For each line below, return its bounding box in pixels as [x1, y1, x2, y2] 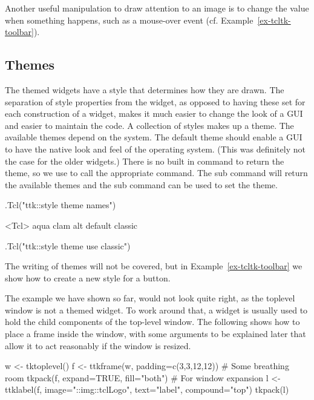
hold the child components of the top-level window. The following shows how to [5, 315, 300, 328]
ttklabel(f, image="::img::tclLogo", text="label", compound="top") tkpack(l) [5, 383, 289, 396]
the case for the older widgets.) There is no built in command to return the [5, 154, 284, 167]
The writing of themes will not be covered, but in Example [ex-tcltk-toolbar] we [5, 260, 303, 272]
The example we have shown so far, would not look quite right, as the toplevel [5, 292, 295, 304]
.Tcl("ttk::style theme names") [5, 198, 116, 211]
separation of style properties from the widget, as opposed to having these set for [5, 95, 306, 108]
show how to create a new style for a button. [5, 271, 171, 284]
